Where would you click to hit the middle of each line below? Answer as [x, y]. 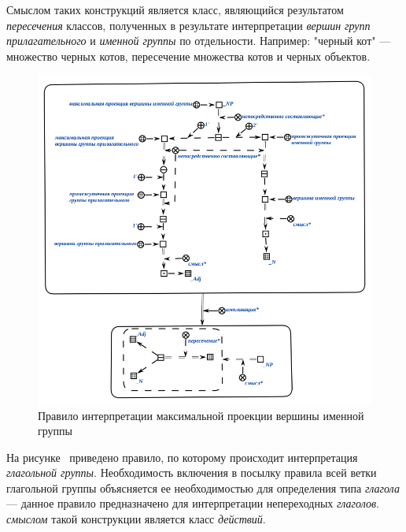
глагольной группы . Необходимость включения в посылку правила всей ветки [192, 472]
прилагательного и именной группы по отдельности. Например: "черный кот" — [199, 41]
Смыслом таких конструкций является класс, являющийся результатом [175, 9]
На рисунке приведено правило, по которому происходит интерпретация [182, 457]
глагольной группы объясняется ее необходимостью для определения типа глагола [203, 487]
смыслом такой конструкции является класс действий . [136, 519]
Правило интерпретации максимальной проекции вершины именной [201, 415]
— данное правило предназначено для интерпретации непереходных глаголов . [193, 503]
